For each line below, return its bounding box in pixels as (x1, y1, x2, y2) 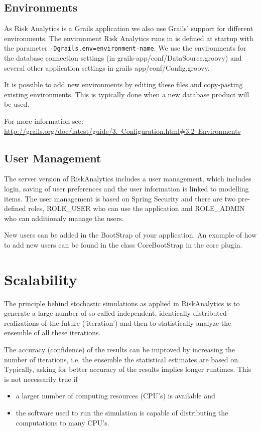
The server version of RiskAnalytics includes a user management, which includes (4, 173, 251, 184)
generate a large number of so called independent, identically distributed (4, 308, 227, 318)
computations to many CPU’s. (16, 417, 109, 427)
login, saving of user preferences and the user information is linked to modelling (4, 183, 249, 193)
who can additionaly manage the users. (4, 212, 124, 223)
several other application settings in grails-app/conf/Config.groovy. (4, 62, 210, 73)
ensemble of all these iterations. (4, 327, 101, 338)
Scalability (4, 269, 77, 289)
